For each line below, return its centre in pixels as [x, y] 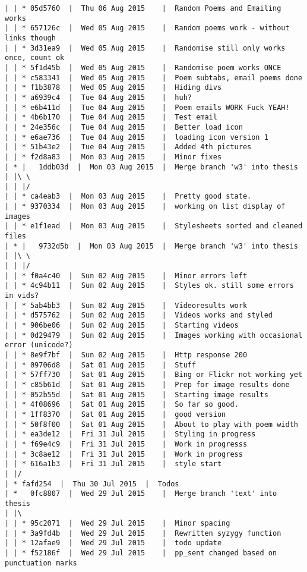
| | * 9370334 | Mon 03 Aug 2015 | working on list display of [145, 207]
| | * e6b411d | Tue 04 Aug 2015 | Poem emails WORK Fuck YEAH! [147, 107]
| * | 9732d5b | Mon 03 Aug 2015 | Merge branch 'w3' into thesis [151, 246]
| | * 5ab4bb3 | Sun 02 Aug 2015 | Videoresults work [126, 305]
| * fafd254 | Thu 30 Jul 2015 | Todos [92, 484]
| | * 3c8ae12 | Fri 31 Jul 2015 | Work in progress [124, 454]
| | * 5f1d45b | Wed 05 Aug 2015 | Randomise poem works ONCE [143, 67]
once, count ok [35, 58]
